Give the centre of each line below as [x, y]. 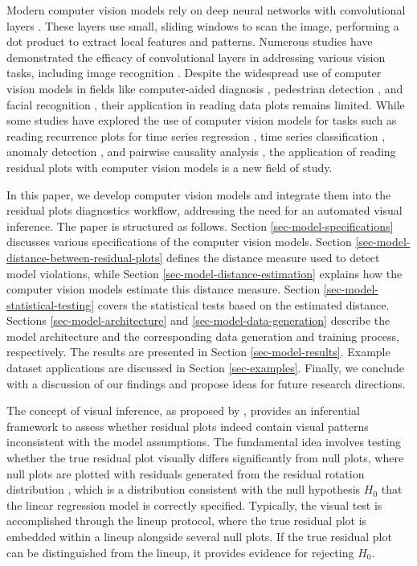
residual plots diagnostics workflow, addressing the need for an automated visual [204, 210]
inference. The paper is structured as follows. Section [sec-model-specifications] [200, 226]
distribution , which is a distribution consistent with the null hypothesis [184, 489]
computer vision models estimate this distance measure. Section [164, 289]
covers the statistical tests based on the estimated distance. [243, 304]
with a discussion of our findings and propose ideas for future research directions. [206, 383]
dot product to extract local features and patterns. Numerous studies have [190, 41]
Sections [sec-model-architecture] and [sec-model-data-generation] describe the [198, 320]
